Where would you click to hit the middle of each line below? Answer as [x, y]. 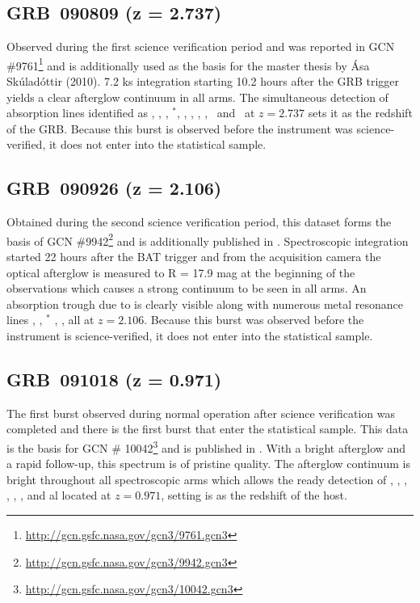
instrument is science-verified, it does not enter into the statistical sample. [190, 336]
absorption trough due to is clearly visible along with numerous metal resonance [205, 304]
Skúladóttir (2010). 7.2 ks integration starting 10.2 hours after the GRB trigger [203, 81]
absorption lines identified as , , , [88, 113]
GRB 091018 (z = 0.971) [114, 380]
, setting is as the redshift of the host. [254, 495]
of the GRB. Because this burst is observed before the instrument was [180, 128]
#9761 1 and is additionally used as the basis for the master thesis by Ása [188, 64]
